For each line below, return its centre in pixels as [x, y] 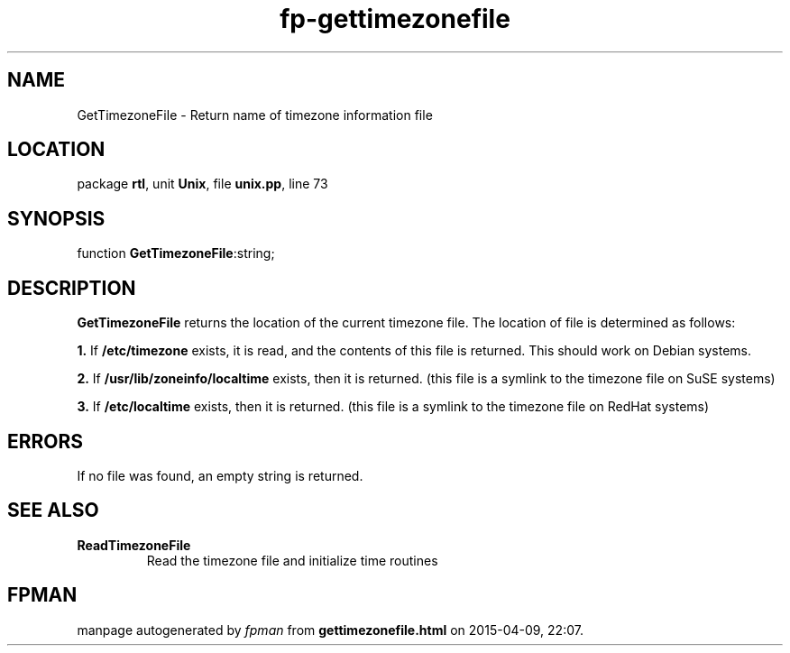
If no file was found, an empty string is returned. [220, 475]
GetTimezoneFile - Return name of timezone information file [255, 115]
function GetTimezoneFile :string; [176, 253]
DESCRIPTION [72, 288]
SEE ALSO [53, 510]
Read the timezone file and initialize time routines [292, 560]
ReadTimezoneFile [134, 545]
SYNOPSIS [56, 218]
